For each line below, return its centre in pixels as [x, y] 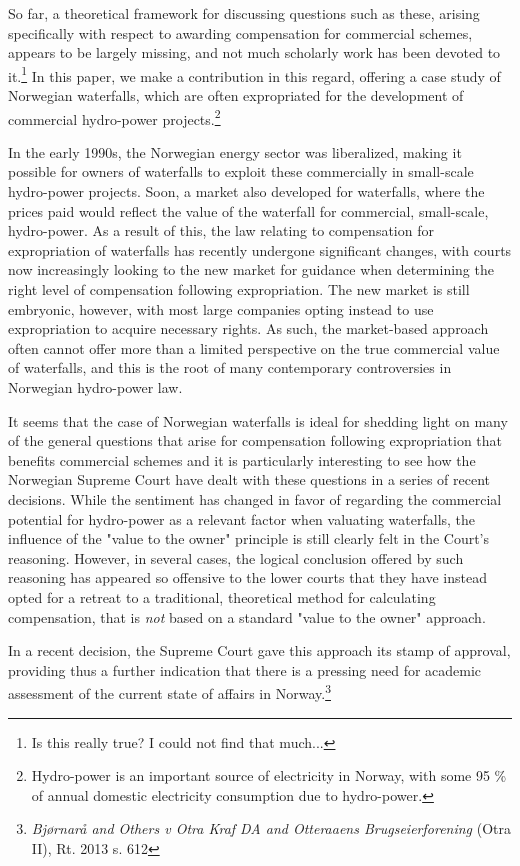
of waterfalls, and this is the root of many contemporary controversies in [230, 367]
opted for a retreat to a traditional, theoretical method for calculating [222, 596]
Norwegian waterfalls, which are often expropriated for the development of [236, 95]
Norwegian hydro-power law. [95, 387]
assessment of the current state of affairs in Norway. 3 [169, 691]
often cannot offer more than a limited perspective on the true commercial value [254, 347]
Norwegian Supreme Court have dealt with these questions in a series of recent [249, 479]
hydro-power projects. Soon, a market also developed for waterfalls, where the [246, 191]
